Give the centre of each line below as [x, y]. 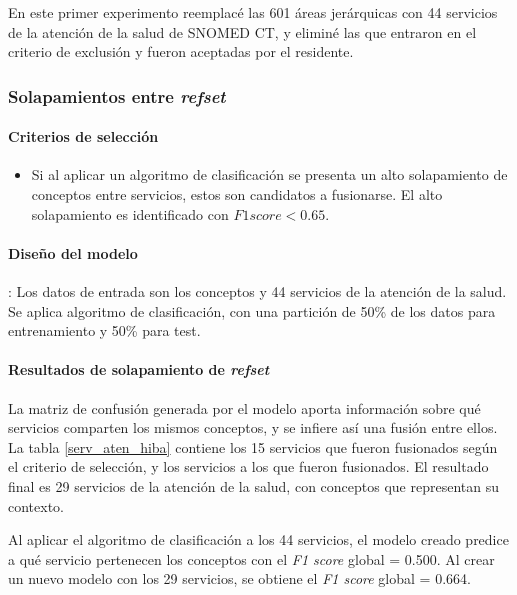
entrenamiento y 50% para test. [104, 330]
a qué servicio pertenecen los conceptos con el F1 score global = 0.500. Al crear [251, 558]
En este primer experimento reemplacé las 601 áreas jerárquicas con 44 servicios [253, 12]
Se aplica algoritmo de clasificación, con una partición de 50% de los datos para [252, 310]
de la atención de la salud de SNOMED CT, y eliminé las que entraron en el [242, 31]
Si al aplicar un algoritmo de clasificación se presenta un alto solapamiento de [269, 174]
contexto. [36, 505]
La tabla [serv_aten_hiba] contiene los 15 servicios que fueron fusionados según [253, 446]
